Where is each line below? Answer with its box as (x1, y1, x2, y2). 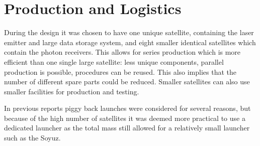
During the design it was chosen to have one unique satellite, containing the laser (4, 27, 254, 38)
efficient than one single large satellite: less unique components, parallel (4, 56, 224, 67)
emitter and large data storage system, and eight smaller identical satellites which (4, 37, 256, 47)
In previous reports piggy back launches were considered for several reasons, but (4, 103, 251, 113)
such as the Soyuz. (4, 132, 61, 143)
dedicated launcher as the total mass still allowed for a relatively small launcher (4, 122, 250, 133)
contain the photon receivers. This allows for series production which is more (4, 47, 241, 57)
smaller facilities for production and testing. (4, 86, 139, 96)
